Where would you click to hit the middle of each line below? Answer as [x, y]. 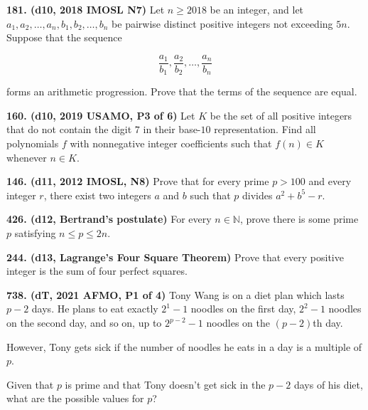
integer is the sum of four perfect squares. [97, 271]
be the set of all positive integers [281, 115]
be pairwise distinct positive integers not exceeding [222, 23]
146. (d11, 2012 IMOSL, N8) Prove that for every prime [138, 181]
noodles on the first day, [243, 309]
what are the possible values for [75, 398]
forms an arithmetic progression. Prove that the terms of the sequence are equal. [182, 91]
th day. [328, 323]
